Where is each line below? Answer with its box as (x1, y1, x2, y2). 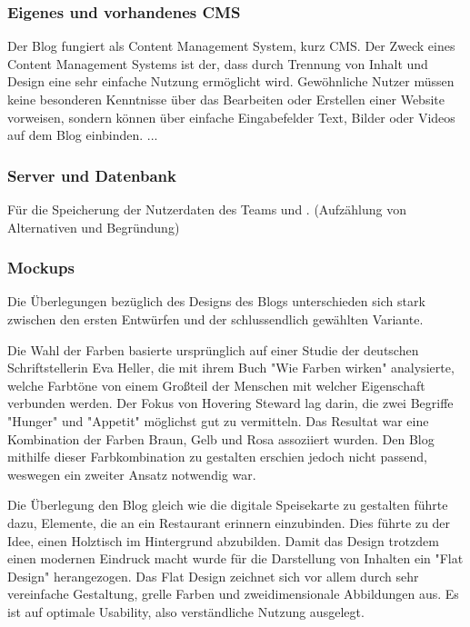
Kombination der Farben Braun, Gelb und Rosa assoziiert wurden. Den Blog (7, 429, 435, 448)
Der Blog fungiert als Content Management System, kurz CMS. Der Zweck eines (7, 36, 455, 55)
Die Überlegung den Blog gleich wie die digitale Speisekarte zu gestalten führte (7, 495, 448, 514)
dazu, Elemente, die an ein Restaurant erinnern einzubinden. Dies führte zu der (7, 513, 451, 532)
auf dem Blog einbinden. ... (7, 125, 158, 144)
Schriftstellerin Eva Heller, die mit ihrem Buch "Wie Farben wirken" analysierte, (7, 358, 455, 377)
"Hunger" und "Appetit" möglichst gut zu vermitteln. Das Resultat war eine (7, 411, 429, 430)
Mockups (7, 256, 75, 279)
